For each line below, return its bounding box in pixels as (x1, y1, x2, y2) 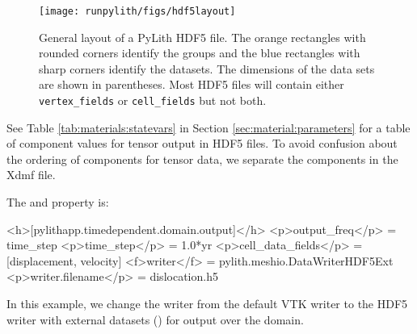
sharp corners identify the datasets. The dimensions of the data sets (39, 60, 375, 77)
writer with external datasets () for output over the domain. (6, 311, 304, 328)
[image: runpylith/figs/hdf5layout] (39, 6, 236, 17)
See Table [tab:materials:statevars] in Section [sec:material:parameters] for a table (6, 119, 411, 136)
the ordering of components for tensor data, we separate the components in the (6, 150, 398, 167)
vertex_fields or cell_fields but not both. (39, 92, 267, 109)
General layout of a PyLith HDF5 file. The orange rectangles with (39, 28, 366, 45)
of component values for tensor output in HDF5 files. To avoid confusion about (6, 135, 398, 152)
